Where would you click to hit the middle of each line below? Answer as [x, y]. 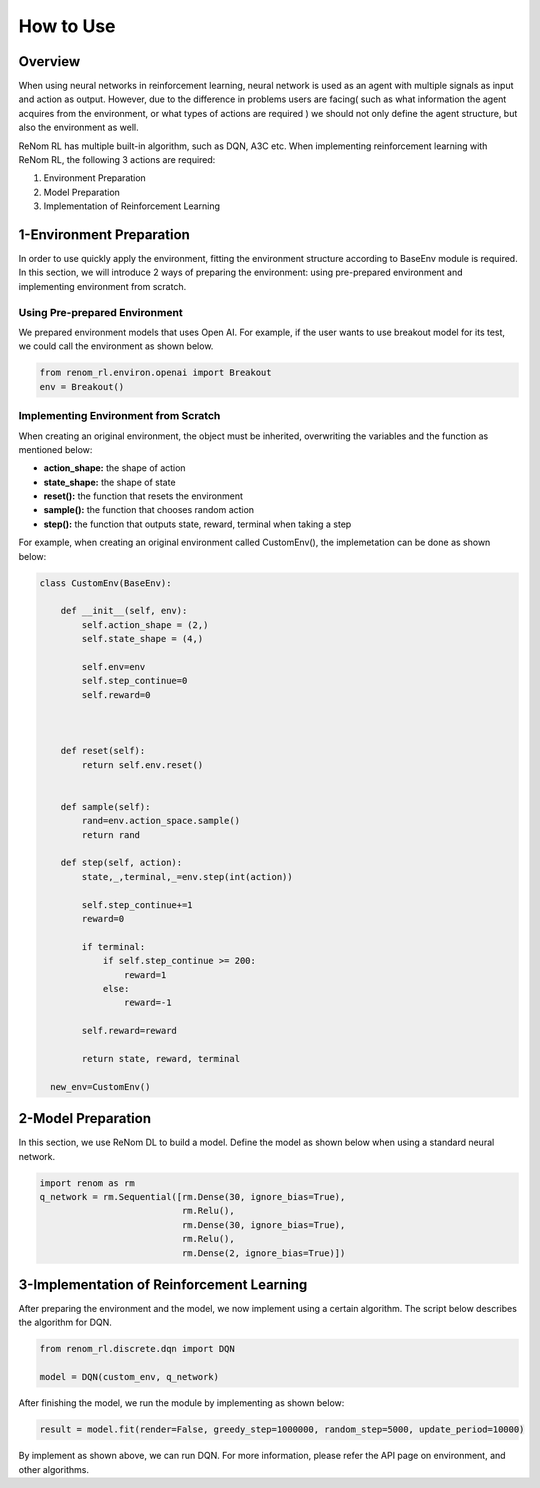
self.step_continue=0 [134, 681]
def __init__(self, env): [124, 611]
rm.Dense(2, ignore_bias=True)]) [263, 1253]
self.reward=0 [116, 694]
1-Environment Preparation [104, 234]
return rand [110, 834]
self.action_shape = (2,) [145, 624]
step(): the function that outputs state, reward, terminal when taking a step [197, 524]
